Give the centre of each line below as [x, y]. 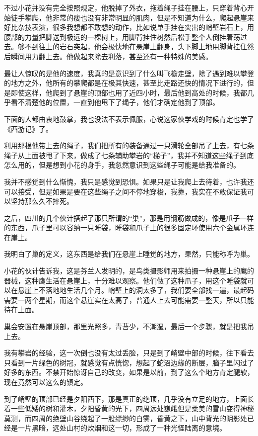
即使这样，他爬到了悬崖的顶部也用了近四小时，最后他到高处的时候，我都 [129, 92]
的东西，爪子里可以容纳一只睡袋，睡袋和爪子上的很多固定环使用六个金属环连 [129, 227]
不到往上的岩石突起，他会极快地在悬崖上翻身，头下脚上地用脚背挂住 [136, 46]
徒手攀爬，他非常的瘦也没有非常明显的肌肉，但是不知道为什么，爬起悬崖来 [132, 17]
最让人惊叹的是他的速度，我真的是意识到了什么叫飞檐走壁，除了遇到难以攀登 [129, 73]
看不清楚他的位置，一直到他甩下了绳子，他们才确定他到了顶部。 [115, 102]
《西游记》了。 [28, 129]
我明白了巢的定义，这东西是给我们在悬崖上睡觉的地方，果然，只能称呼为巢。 [129, 254]
